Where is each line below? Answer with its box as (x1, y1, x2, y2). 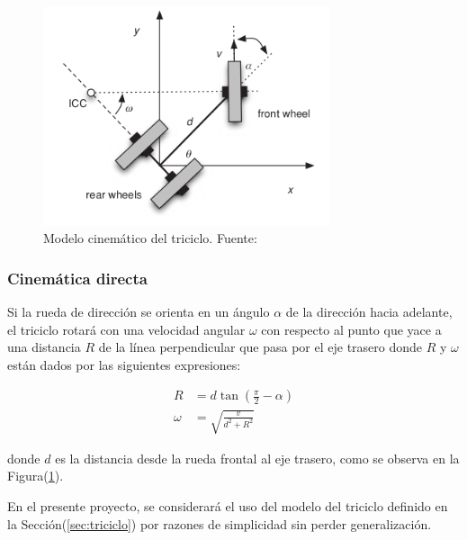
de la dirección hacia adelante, (285, 301, 453, 320)
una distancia (7, 337, 81, 356)
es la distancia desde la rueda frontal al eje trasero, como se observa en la (55, 448, 460, 467)
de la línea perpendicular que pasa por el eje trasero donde (98, 337, 423, 356)
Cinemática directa (7, 266, 148, 289)
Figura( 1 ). (7, 466, 64, 485)
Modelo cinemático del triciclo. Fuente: (43, 229, 257, 247)
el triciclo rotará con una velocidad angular (7, 319, 246, 338)
